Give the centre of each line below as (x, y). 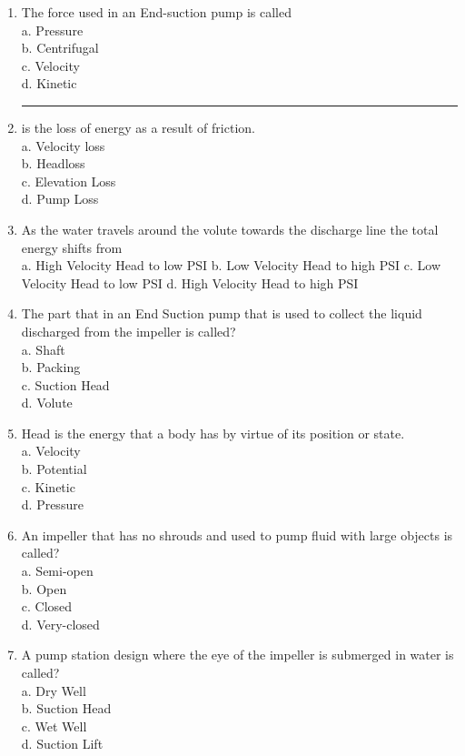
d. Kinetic (49, 83)
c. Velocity (50, 65)
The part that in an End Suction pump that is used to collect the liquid (222, 313)
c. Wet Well (54, 726)
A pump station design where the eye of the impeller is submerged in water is (237, 655)
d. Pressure (52, 504)
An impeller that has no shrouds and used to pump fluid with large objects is (237, 534)
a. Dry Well (54, 690)
